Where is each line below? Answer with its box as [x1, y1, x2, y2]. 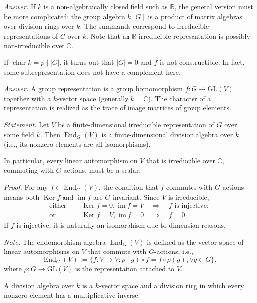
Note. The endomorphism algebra [4, 236, 106, 247]
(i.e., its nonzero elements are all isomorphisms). [4, 139, 151, 149]
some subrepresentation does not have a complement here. [4, 66, 181, 77]
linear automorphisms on [4, 246, 79, 256]
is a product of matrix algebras [148, 11, 242, 21]
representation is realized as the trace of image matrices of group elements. [4, 102, 231, 113]
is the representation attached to [75, 263, 175, 273]
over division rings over [4, 21, 74, 31]
